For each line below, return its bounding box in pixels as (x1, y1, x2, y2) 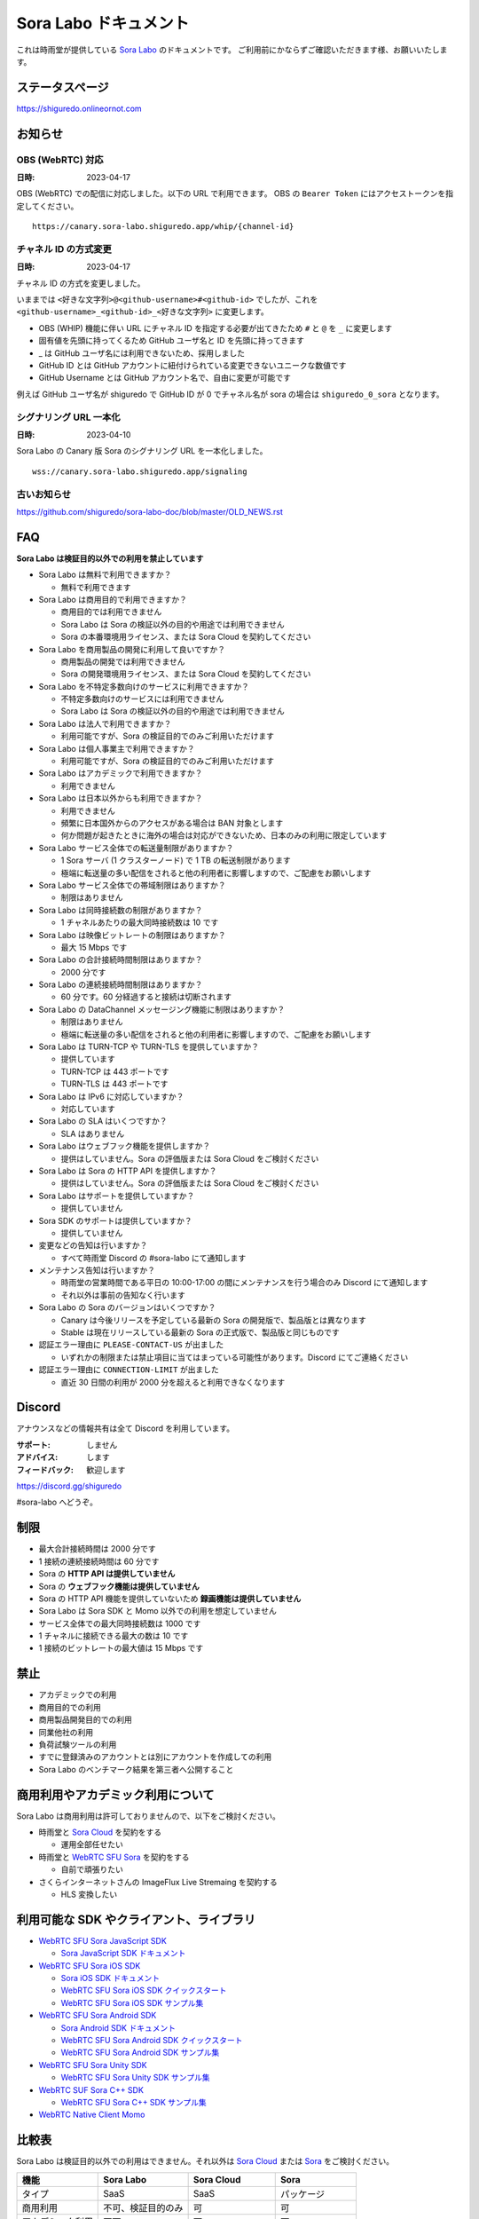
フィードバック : (16, 1465, 75, 1475)
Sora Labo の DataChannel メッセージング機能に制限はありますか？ (38, 1004, 286, 1015)
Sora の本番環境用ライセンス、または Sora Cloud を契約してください (60, 631, 311, 643)
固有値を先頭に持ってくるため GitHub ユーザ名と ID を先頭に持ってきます (38, 336, 305, 346)
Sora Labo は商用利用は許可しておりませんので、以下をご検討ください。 (16, 1811, 281, 1821)
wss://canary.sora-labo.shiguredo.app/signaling (32, 466, 247, 477)
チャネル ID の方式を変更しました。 (16, 278, 145, 288)
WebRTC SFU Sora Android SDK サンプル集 (60, 2047, 220, 2058)
